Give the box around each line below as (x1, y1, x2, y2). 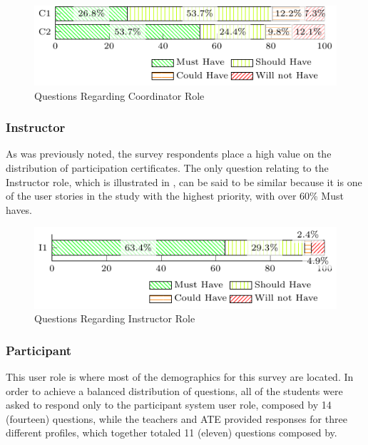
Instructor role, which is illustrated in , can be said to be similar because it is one (6, 174, 362, 189)
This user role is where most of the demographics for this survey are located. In (6, 369, 354, 384)
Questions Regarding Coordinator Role (34, 88, 205, 103)
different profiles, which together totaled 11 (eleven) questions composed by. (6, 425, 337, 440)
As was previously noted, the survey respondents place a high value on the (6, 146, 332, 161)
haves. (6, 202, 33, 217)
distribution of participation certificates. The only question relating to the (6, 160, 329, 175)
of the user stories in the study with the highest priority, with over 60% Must (6, 188, 344, 203)
